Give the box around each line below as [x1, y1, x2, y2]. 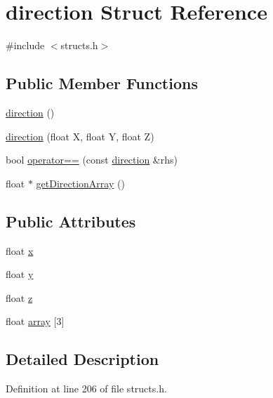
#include [6, 38, 45, 53]
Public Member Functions [6, 72, 198, 94]
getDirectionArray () [36, 175, 125, 190]
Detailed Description [6, 348, 159, 370]
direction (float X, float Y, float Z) [6, 128, 154, 143]
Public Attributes [6, 210, 136, 232]
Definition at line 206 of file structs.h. [6, 381, 167, 396]
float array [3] [6, 314, 65, 329]
